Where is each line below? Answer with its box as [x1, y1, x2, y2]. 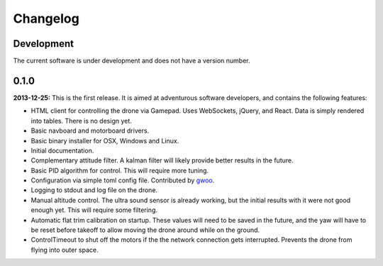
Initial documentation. [30, 146, 94, 155]
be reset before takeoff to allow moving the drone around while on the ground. [30, 226, 260, 234]
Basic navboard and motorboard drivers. [30, 126, 150, 135]
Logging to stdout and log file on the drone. [30, 186, 158, 194]
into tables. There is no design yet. [30, 116, 133, 125]
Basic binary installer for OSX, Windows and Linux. [30, 136, 179, 145]
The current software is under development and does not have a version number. [13, 57, 250, 65]
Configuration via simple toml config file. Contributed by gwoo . [30, 176, 215, 184]
